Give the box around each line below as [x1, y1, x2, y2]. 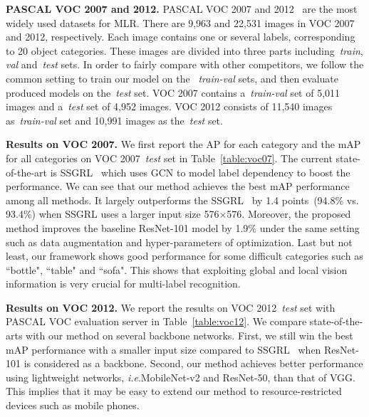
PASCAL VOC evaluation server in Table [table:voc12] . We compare [6, 314, 307, 329]
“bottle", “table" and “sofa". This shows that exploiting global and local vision [6, 262, 348, 277]
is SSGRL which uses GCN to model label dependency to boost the [50, 164, 350, 179]
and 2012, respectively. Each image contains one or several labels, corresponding [6, 29, 355, 44]
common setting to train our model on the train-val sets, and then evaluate [6, 70, 338, 85]
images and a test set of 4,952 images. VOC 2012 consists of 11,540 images [6, 99, 333, 114]
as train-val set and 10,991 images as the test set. [6, 112, 223, 127]
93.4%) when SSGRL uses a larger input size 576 [6, 206, 219, 221]
